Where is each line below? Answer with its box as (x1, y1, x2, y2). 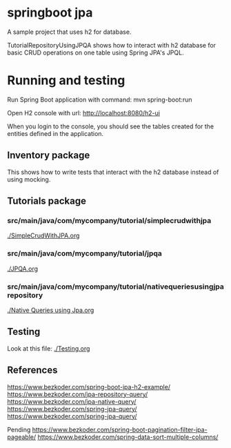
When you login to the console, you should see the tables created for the (7, 122, 214, 130)
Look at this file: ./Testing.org (7, 344, 90, 353)
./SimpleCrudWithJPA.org (7, 231, 80, 240)
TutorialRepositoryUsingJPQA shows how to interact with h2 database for (7, 41, 216, 49)
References (7, 364, 58, 376)
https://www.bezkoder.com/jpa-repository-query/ (7, 390, 148, 398)
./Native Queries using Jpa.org (7, 306, 94, 314)
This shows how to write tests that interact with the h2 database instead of (7, 168, 219, 176)
